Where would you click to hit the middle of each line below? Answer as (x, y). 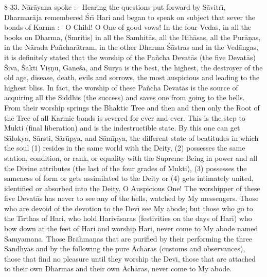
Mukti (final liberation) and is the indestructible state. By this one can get (122, 128)
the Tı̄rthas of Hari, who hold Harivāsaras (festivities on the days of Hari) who (128, 218)
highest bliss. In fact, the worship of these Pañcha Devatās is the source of (121, 87)
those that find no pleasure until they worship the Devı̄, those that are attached (130, 258)
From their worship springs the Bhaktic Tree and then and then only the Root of (132, 107)
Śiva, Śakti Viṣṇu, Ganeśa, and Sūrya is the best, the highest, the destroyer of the (133, 67)
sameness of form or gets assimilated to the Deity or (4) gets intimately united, (129, 178)
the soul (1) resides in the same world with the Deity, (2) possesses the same (125, 148)
